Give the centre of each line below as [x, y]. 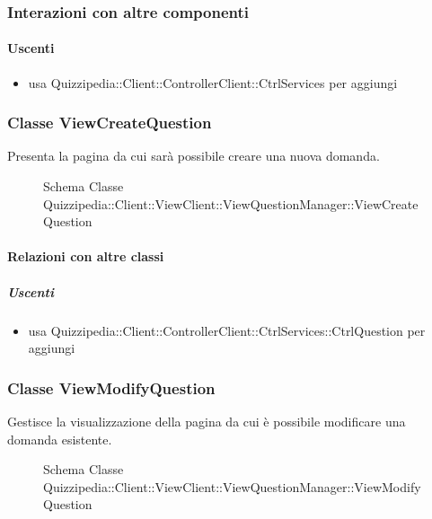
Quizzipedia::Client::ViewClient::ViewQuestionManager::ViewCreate [231, 203]
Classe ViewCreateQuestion [110, 123]
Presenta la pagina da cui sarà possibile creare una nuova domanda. [194, 156]
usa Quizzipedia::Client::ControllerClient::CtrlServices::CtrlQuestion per [227, 330]
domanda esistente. [60, 439]
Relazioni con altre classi [86, 256]
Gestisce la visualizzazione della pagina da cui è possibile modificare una [207, 421]
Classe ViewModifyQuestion [111, 387]
